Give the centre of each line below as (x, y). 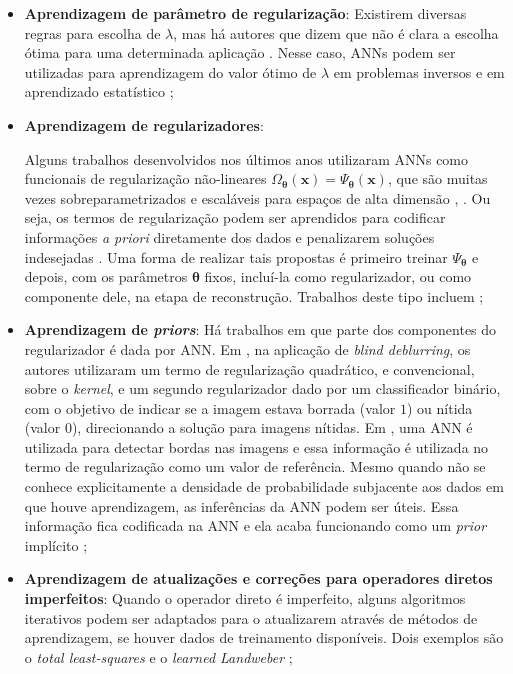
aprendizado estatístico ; (99, 91)
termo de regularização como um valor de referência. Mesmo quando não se (255, 466)
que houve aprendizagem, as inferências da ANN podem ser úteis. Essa (241, 505)
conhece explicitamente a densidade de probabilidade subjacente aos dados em (264, 486)
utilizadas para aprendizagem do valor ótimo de (170, 71)
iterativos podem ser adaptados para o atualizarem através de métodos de (251, 617)
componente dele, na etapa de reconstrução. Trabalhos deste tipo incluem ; (254, 295)
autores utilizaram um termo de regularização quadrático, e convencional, (249, 368)
